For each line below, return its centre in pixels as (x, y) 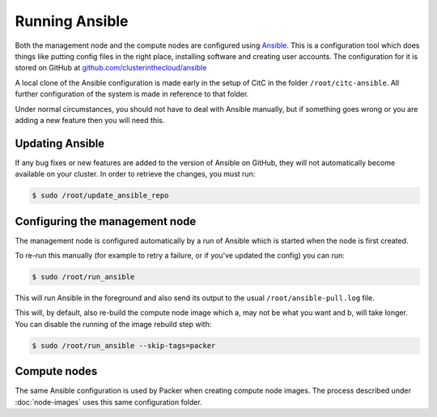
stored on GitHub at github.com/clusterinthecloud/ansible (111, 68)
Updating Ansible (60, 143)
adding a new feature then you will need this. (90, 120)
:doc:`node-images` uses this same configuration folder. (108, 402)
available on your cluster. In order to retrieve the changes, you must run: (135, 174)
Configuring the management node (106, 221)
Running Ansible (72, 21)
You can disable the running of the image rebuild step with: (113, 324)
